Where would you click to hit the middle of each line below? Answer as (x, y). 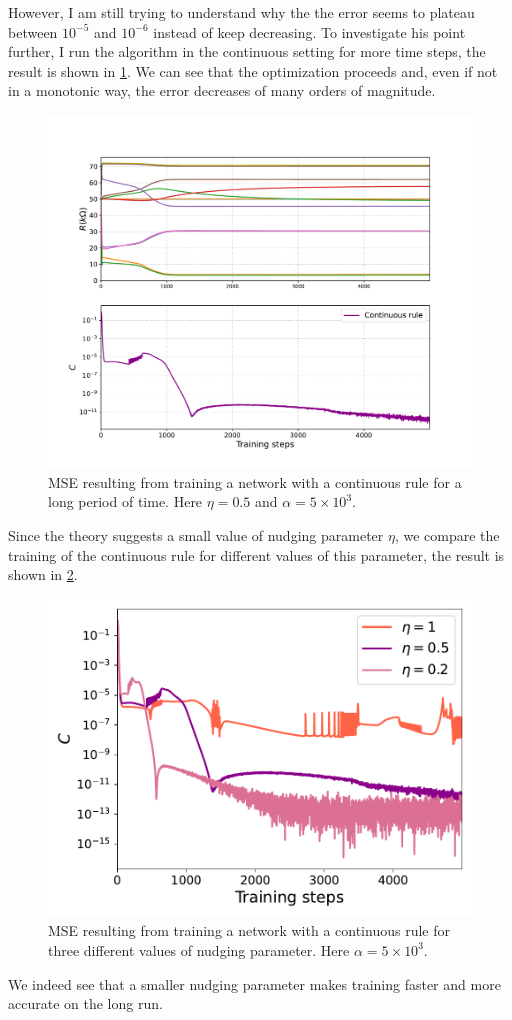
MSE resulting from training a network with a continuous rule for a (255, 481)
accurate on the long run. (85, 1003)
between (33, 31)
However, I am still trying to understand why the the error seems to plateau (241, 12)
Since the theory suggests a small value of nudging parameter (196, 534)
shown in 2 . (43, 574)
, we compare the (447, 534)
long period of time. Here (125, 501)
